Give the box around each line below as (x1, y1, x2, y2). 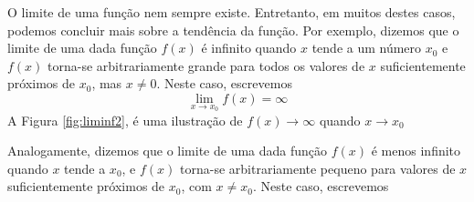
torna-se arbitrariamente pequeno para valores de (180, 158, 456, 177)
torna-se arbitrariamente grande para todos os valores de (47, 56, 365, 75)
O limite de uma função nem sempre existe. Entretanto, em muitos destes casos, (7, 3, 456, 21)
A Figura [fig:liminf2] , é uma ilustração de (7, 110, 243, 129)
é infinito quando (201, 38, 297, 57)
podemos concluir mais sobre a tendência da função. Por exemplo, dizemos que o (7, 20, 459, 39)
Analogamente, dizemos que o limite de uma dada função (7, 141, 328, 160)
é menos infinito (371, 141, 461, 160)
